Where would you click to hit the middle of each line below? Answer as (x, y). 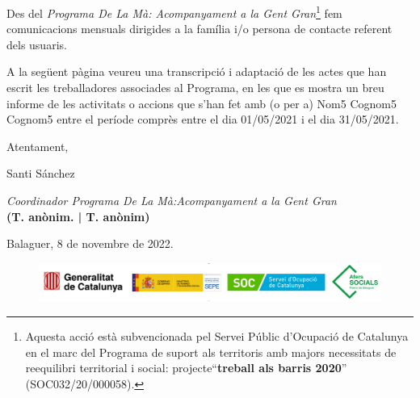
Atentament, (38, 146)
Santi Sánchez (41, 173)
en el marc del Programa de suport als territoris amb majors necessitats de (211, 352)
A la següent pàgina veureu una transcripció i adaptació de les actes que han (197, 71)
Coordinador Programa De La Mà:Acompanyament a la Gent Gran (172, 200)
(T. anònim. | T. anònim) (78, 216)
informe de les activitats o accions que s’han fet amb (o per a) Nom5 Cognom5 (202, 103)
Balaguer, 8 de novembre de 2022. (90, 243)
